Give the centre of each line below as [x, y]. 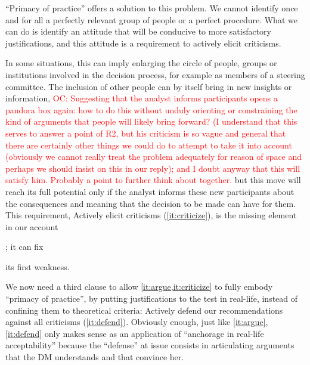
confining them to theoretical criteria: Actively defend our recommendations [144, 310]
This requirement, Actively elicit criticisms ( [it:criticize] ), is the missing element [151, 215]
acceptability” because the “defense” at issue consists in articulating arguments [150, 345]
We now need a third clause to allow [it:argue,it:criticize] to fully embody [139, 287]
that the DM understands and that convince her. [95, 357]
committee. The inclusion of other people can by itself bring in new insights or [149, 86]
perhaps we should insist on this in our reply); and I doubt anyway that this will [153, 168]
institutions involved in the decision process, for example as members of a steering [155, 74]
